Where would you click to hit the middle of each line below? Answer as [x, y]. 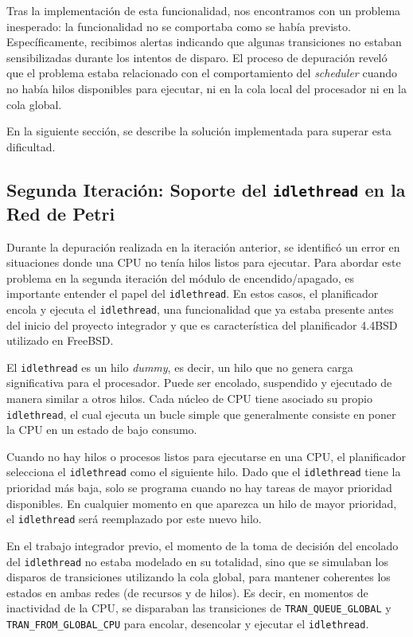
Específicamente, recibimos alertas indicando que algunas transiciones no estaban [204, 42]
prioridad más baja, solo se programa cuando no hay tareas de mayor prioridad [199, 488]
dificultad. [31, 146]
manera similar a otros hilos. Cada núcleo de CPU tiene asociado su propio [189, 399]
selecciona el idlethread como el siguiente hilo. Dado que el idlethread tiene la [204, 472]
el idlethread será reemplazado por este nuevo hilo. [134, 519]
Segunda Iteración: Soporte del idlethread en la [206, 189]
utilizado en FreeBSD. [60, 340]
